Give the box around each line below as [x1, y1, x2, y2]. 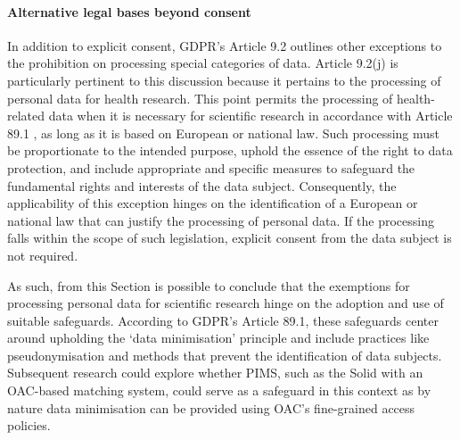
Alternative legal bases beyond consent [7, 2, 251, 21]
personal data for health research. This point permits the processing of [7, 88, 393, 107]
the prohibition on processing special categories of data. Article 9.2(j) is [7, 54, 398, 72]
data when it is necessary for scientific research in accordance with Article [48, 106, 453, 125]
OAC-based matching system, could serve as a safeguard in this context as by [7, 381, 431, 400]
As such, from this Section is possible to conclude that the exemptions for [7, 276, 410, 295]
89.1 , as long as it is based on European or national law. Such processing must [7, 123, 440, 142]
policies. [7, 416, 51, 435]
